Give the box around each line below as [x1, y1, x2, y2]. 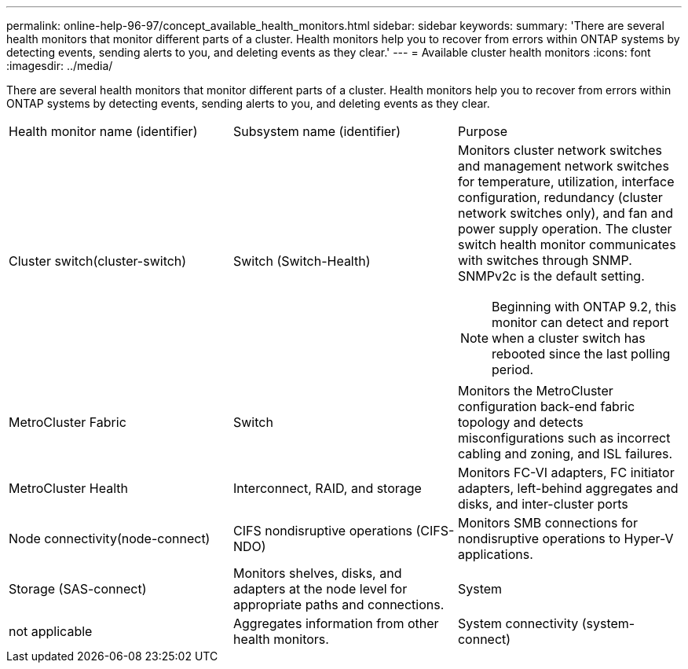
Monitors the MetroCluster [457, 383, 613, 399]
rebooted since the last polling [492, 346, 671, 362]
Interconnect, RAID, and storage [232, 480, 422, 496]
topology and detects [457, 414, 584, 430]
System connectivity [457, 616, 579, 631]
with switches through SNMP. [457, 252, 632, 268]
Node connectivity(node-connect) [9, 531, 210, 546]
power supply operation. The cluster [457, 221, 672, 237]
